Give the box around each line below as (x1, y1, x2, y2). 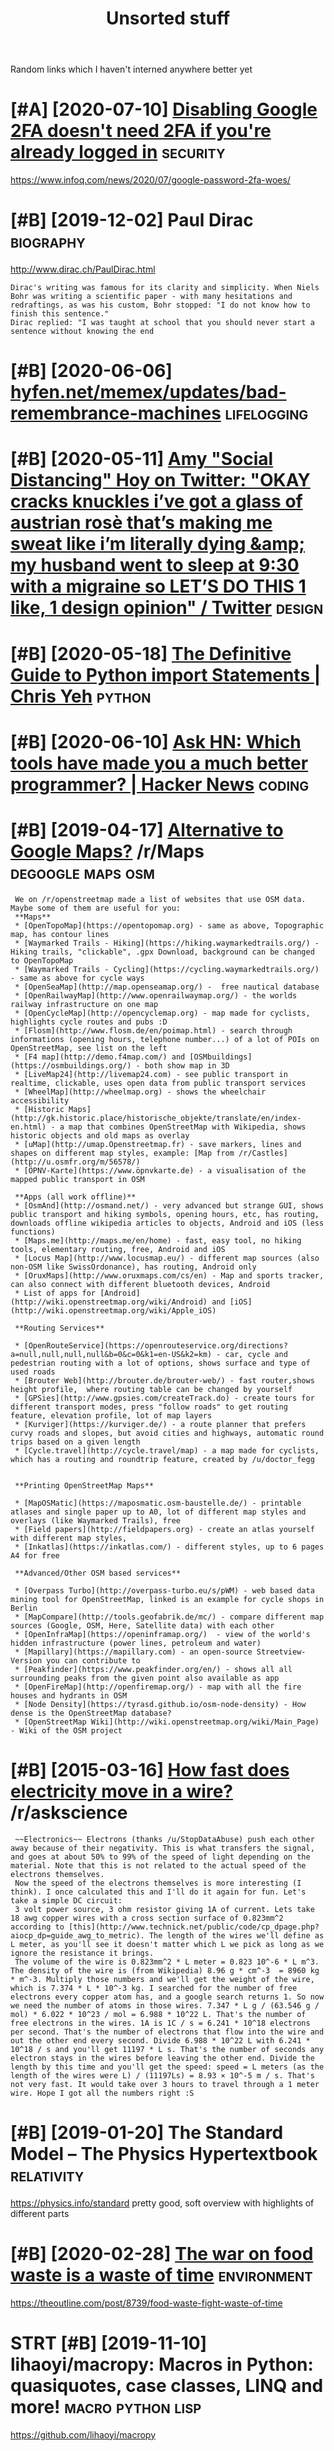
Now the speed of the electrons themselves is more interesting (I (14, 1878, 302, 1888)
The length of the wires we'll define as (148, 1930, 325, 1941)
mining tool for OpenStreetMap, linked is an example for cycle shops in (10, 1594, 325, 1604)
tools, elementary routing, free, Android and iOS (10, 1244, 226, 1254)
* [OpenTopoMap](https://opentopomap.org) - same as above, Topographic (14, 920, 325, 931)
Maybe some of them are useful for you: (10, 903, 182, 913)
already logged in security (10, 141, 226, 164)
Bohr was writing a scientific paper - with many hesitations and (10, 292, 293, 302)
